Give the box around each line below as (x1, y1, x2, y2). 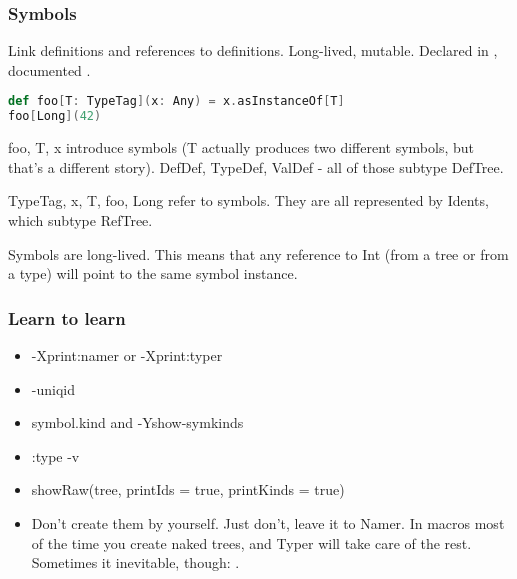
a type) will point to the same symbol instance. (8, 263, 298, 284)
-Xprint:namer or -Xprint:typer (31, 344, 223, 365)
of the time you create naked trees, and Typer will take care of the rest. (31, 532, 472, 553)
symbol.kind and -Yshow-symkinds (31, 412, 244, 433)
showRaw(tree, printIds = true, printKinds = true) (31, 479, 345, 500)
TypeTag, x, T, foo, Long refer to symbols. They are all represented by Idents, (8, 190, 489, 211)
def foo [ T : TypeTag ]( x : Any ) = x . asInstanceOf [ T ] (8, 94, 345, 109)
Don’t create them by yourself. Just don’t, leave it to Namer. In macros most (31, 512, 505, 533)
